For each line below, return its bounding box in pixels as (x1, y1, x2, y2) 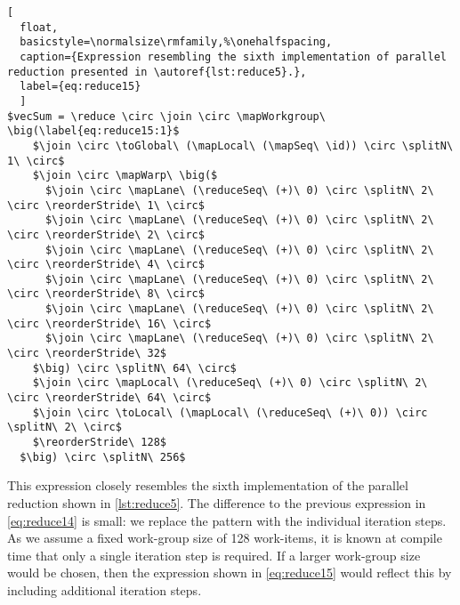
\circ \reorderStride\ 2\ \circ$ (7, 228, 205, 241)
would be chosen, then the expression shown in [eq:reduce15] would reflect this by (7, 563, 452, 582)
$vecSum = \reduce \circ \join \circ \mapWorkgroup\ (7, 109, 326, 123)
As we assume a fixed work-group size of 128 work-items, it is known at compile (7, 528, 442, 547)
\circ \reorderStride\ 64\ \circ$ (7, 391, 212, 405)
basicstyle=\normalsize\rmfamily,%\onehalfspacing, (20, 36, 333, 49)
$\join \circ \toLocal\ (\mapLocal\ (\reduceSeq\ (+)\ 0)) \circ (32, 406, 428, 419)
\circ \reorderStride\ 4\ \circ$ (7, 258, 205, 271)
